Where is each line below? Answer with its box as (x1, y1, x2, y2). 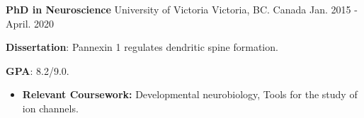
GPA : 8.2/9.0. (6, 63, 69, 78)
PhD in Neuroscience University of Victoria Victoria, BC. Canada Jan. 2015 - (6, 2, 358, 16)
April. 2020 (6, 16, 55, 30)
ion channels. (22, 100, 79, 115)
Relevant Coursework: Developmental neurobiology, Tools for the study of (22, 87, 358, 102)
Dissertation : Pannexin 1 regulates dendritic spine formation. (6, 40, 278, 54)
